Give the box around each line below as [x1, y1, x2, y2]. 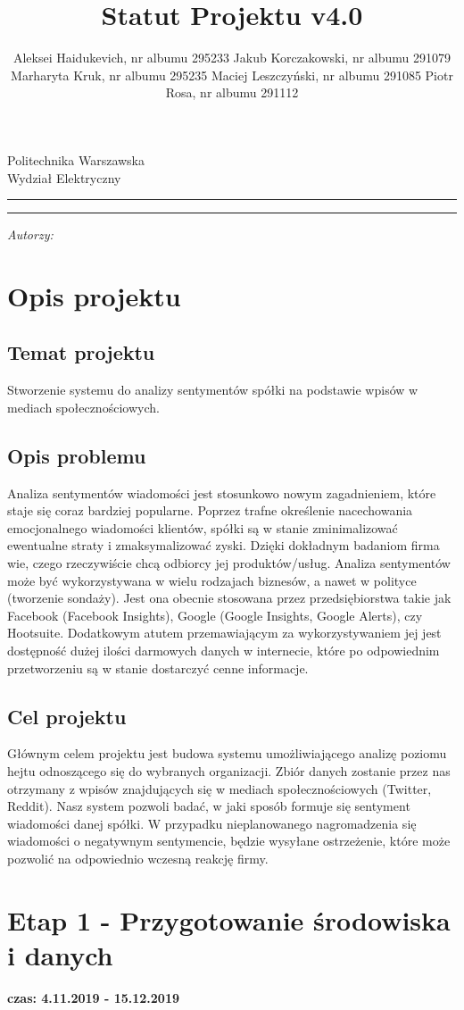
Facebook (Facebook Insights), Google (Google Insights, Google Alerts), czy [7, 605, 423, 624]
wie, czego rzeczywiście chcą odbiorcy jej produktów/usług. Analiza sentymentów [7, 554, 451, 572]
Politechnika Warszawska [7, 150, 145, 169]
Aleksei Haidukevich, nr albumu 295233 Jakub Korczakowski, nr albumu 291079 [12, 48, 452, 67]
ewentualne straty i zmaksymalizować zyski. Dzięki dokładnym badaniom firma [7, 536, 440, 555]
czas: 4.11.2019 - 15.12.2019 [7, 988, 180, 1006]
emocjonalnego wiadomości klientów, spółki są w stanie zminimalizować [7, 518, 398, 537]
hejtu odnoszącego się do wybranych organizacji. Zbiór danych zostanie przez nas [7, 761, 451, 780]
